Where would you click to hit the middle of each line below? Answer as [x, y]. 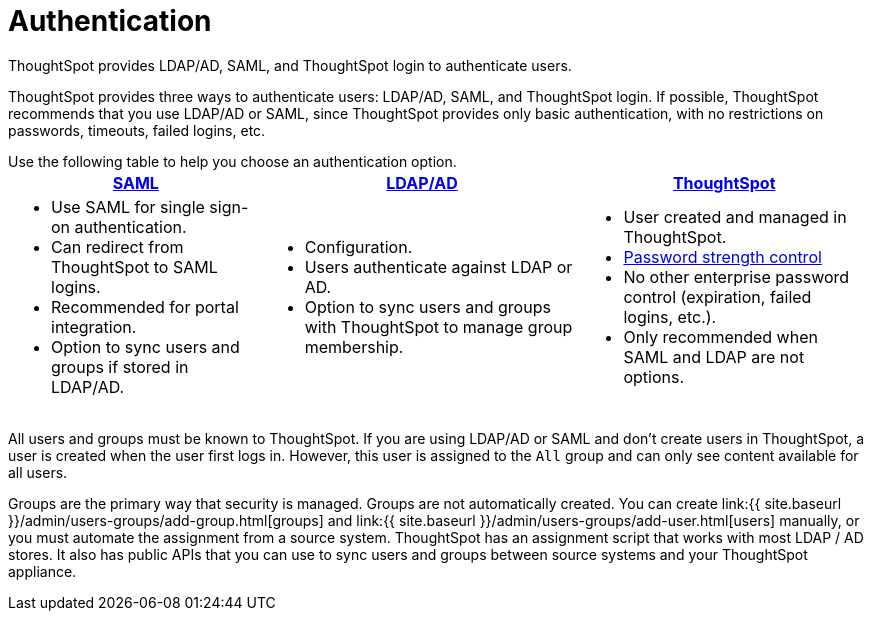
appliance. [42, 571]
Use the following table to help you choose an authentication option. [232, 161]
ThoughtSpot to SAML [134, 266]
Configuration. [358, 246]
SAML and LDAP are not [714, 356]
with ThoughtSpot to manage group [438, 326]
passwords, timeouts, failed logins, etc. [137, 130]
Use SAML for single [128, 206]
